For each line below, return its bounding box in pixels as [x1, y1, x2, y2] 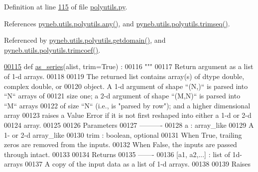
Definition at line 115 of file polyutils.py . [4, 1, 128, 11]
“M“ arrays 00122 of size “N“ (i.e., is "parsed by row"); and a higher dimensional [4, 100, 251, 110]
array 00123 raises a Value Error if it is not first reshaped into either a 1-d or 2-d [4, 110, 252, 120]
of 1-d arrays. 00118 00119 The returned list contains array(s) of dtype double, [4, 71, 245, 81]
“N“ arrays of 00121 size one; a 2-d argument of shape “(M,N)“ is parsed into [4, 90, 241, 101]
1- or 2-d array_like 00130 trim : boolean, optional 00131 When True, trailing [4, 129, 242, 140]
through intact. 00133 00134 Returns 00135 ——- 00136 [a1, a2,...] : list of [4, 149, 230, 159]
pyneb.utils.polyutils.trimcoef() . [4, 44, 101, 55]
